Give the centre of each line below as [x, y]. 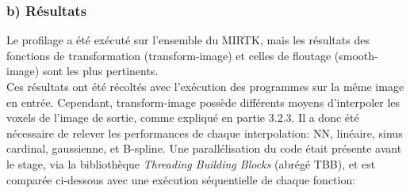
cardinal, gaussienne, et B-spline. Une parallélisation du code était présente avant [204, 148]
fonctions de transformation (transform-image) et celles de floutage [169, 55]
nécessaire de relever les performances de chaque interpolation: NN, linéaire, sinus [205, 132]
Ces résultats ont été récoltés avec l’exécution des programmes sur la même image [205, 86]
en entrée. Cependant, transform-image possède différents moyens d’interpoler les [203, 102]
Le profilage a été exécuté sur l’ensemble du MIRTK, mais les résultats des [188, 40]
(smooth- [356, 55]
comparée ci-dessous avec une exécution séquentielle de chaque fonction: [181, 179]
